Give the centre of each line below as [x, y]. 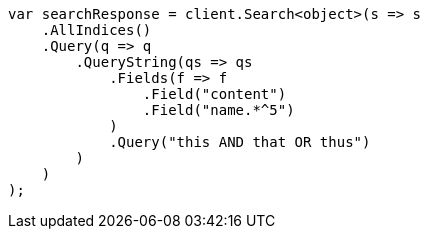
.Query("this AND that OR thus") [240, 142]
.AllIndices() [96, 30]
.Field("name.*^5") [218, 110]
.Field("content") [214, 94]
